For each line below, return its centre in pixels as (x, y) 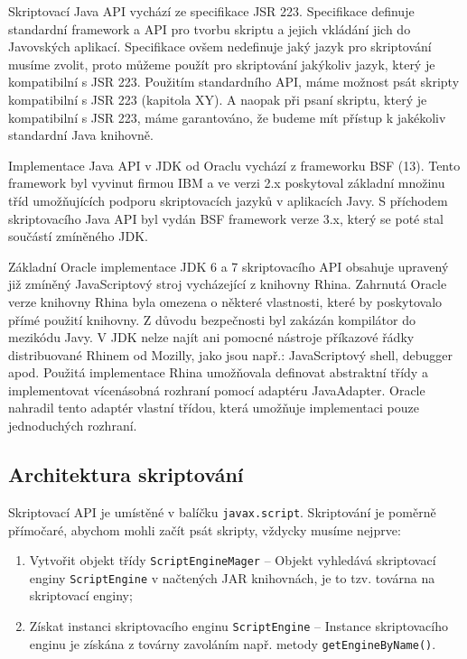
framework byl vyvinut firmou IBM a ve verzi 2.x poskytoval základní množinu (227, 183)
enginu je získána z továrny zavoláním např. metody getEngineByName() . (233, 643)
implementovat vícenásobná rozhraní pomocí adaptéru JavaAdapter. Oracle (217, 390)
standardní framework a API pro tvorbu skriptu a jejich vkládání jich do (210, 28)
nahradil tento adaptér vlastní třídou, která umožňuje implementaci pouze (214, 408)
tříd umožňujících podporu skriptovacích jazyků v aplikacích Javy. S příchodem (228, 200)
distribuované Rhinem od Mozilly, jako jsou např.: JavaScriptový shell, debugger (231, 354)
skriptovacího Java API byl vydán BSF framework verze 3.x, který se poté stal (226, 218)
